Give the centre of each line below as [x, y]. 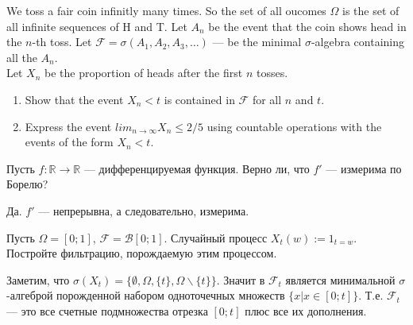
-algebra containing [358, 42]
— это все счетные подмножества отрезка [107, 310]
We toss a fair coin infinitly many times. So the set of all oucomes [166, 10]
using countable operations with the [294, 126]
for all [267, 99]
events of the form [69, 142]
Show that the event [74, 99]
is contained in [199, 99]
